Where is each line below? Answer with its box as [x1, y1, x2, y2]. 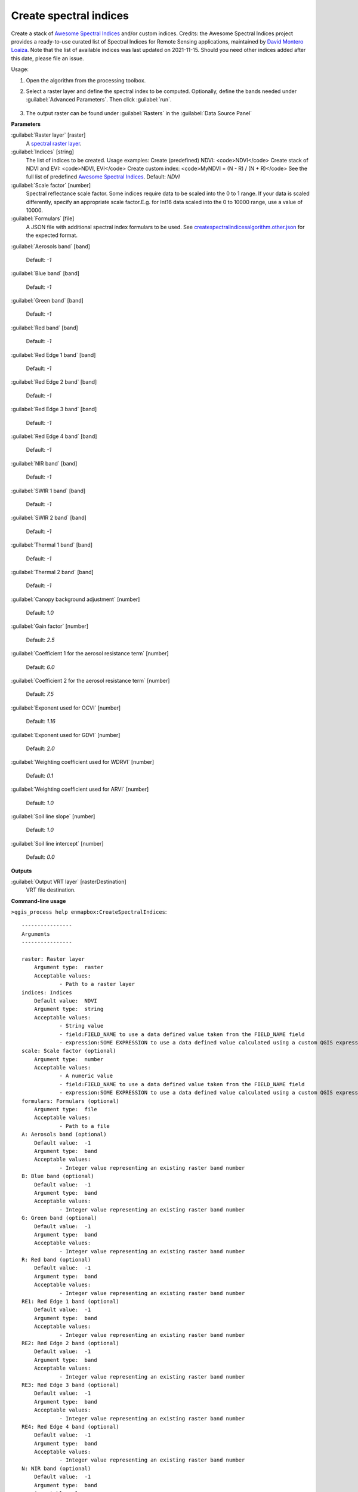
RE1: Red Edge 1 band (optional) [21, 1298, 119, 1305]
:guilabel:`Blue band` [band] [11, 270, 80, 277]
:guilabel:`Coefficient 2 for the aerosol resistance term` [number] [11, 677, 170, 685]
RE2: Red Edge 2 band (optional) [21, 1340, 119, 1346]
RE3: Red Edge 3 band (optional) [21, 1382, 119, 1388]
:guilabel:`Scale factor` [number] [11, 181, 91, 189]
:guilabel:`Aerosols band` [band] [11, 242, 91, 250]
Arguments [21, 930, 50, 937]
